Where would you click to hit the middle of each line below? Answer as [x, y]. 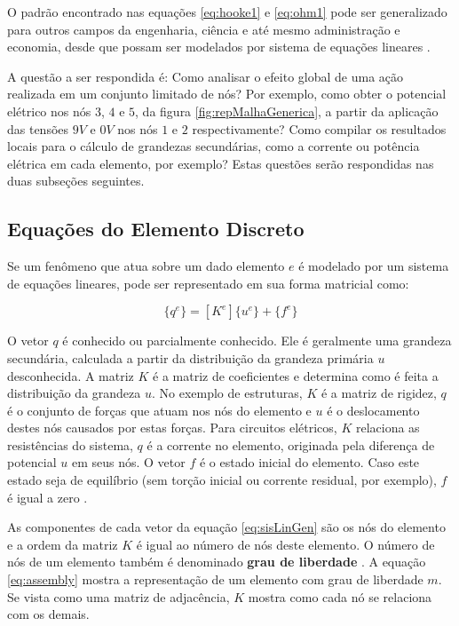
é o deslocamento [373, 410]
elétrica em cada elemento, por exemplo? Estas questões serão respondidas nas [221, 163]
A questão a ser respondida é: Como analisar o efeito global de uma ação [206, 76]
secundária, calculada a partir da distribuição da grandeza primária [190, 357]
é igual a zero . [47, 497]
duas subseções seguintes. [76, 181]
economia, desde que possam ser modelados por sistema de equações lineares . [219, 47]
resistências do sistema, [70, 444]
